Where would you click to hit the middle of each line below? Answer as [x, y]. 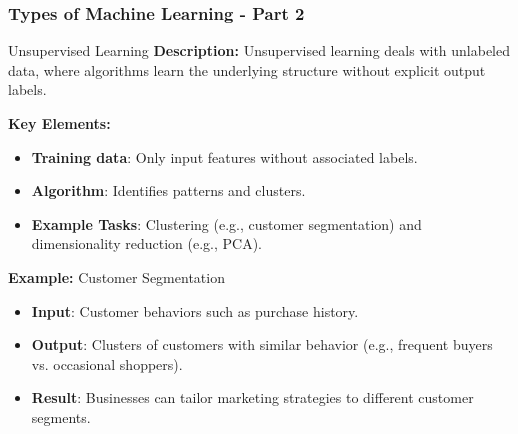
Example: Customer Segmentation [116, 276]
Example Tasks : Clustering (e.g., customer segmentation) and [226, 223]
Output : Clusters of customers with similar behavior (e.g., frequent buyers [262, 344]
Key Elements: [59, 123]
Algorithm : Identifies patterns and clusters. [168, 190]
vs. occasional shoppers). [107, 363]
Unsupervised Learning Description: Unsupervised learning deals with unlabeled [259, 50]
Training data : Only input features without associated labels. [224, 156]
